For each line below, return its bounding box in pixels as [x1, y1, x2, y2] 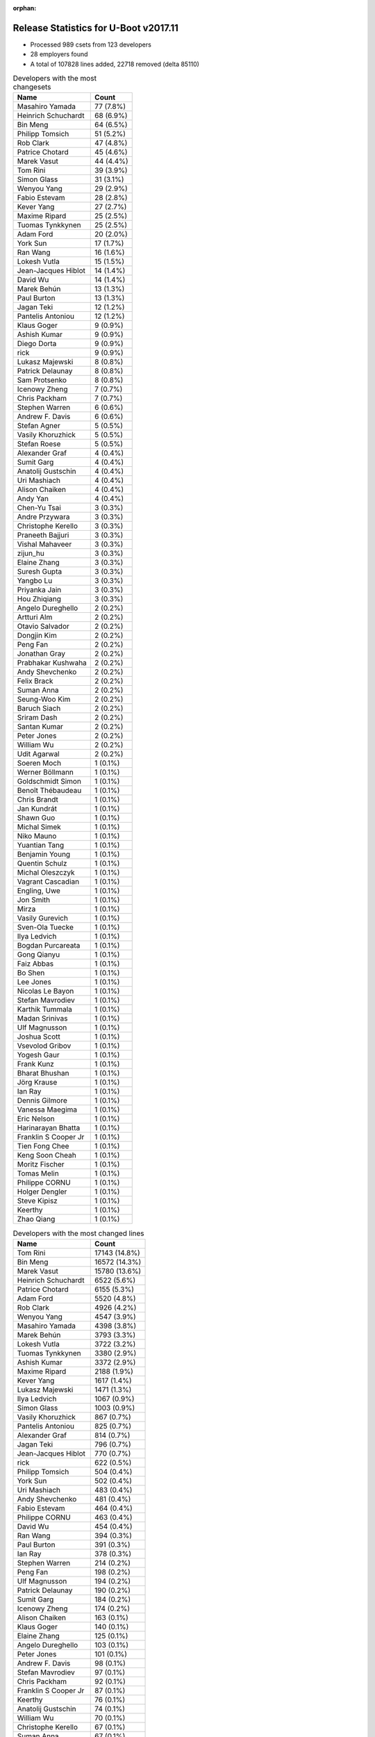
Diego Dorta [17, 339, 57, 349]
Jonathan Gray [17, 649, 66, 659]
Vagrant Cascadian [17, 877, 80, 887]
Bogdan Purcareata [17, 941, 81, 950]
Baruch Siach [17, 704, 61, 714]
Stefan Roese [17, 439, 61, 449]
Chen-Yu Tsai [17, 503, 62, 513]
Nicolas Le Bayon [17, 987, 74, 996]
